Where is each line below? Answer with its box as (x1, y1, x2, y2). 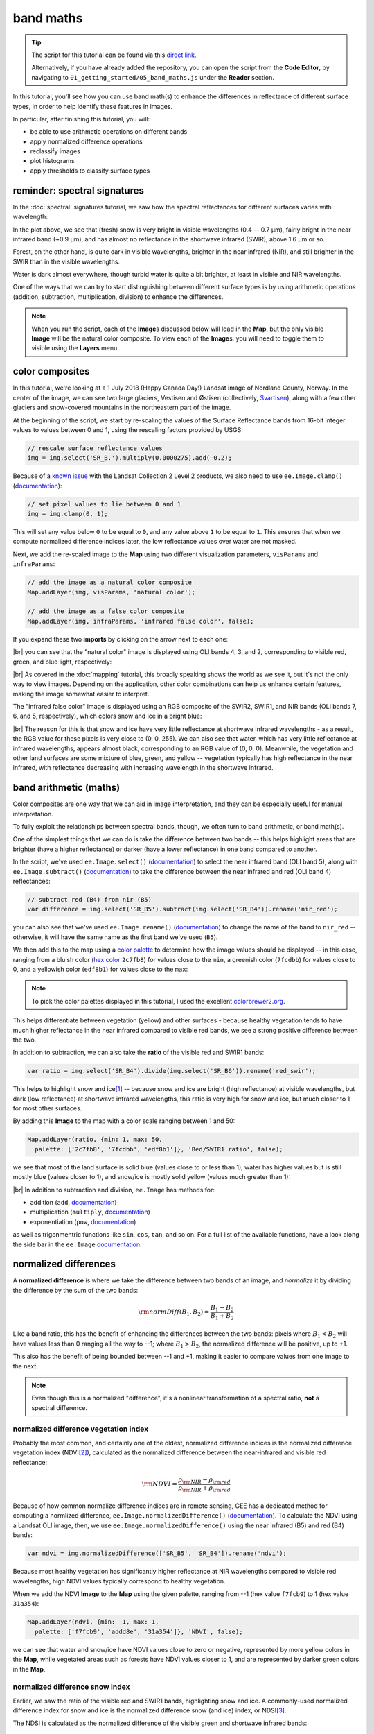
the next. (12, 1362, 38, 1370)
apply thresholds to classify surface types (30, 166, 150, 175)
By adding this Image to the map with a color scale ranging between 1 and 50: (12, 1117, 235, 1125)
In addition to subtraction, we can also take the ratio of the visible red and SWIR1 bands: (12, 1048, 265, 1057)
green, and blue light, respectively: (12, 658, 112, 666)
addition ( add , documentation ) (30, 1198, 117, 1206)
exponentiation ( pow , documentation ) (30, 1217, 136, 1226)
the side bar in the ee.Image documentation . (12, 1240, 142, 1248)
